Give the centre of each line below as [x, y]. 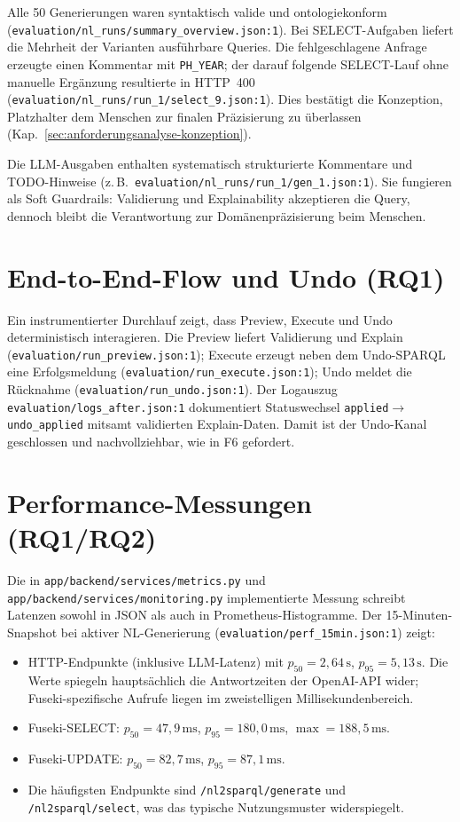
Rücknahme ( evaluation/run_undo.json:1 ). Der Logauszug [172, 389]
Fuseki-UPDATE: [75, 759]
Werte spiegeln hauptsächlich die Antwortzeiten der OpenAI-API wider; [223, 680]
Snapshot [32, 632]
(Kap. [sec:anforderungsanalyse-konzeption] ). [129, 134]
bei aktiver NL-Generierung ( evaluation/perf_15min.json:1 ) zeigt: [248, 632]
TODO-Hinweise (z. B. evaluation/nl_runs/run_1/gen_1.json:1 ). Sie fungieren [230, 181]
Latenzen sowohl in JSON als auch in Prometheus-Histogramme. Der [195, 615]
